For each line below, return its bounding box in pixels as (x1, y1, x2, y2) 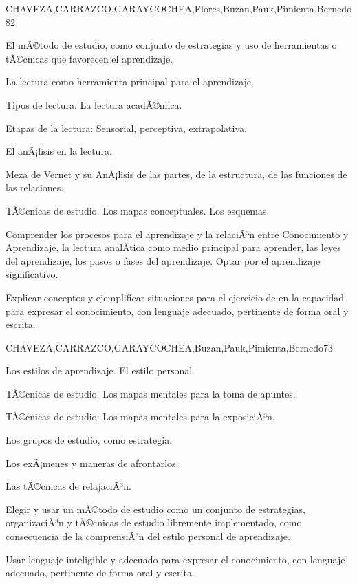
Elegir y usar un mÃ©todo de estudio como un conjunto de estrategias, (6, 501, 306, 516)
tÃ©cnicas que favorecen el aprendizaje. (6, 51, 173, 65)
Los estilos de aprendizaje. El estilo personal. (6, 363, 195, 378)
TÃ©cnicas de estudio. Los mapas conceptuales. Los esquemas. (6, 203, 270, 217)
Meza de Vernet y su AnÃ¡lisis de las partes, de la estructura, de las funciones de (6, 166, 347, 181)
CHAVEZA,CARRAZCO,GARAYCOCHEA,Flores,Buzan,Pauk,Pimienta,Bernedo (6, 1, 352, 15)
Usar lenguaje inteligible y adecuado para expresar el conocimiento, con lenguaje (6, 552, 345, 566)
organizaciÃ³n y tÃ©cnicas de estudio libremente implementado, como (6, 515, 302, 530)
